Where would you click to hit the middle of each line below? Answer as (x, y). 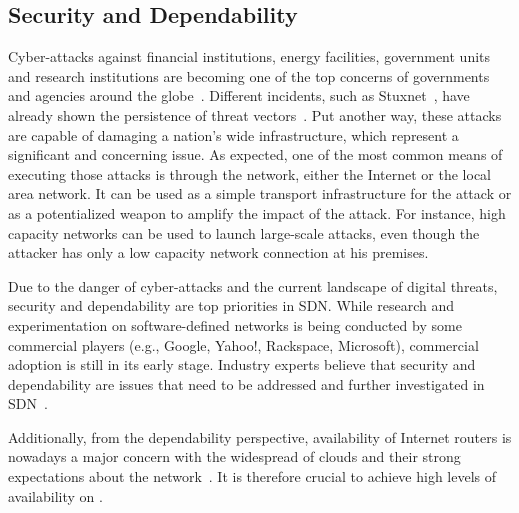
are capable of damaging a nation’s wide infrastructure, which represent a (233, 134)
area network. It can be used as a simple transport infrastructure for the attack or (260, 193)
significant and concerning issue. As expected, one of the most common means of (255, 154)
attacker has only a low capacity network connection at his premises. (218, 252)
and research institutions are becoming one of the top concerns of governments (249, 75)
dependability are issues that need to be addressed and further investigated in (246, 383)
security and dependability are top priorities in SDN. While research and (231, 305)
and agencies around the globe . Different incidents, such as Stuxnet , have (239, 95)
